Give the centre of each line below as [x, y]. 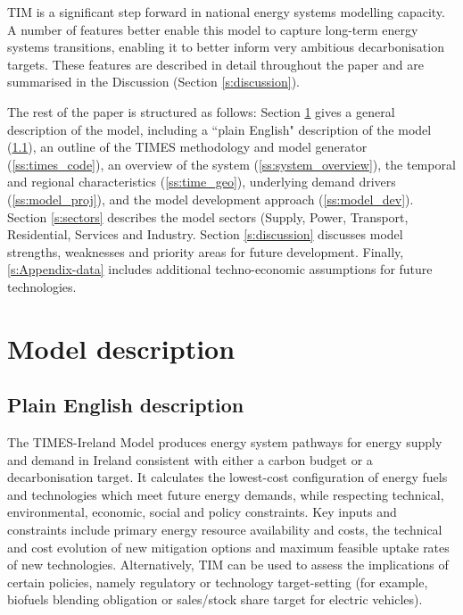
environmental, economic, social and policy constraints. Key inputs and [202, 512]
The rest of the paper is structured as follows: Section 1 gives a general [201, 111]
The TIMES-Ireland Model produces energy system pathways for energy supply [225, 442]
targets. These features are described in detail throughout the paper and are [215, 64]
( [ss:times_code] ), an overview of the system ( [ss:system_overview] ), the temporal [231, 164]
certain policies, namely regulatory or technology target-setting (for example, [218, 582]
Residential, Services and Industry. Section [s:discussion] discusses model [205, 234]
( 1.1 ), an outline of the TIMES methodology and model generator [187, 147]
